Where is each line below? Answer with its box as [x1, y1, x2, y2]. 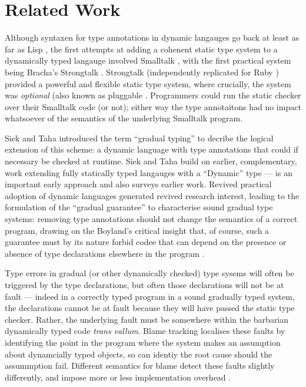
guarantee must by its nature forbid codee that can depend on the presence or [5, 236, 287, 248]
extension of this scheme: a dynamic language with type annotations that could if [5, 143, 298, 156]
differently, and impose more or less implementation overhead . [5, 371, 231, 383]
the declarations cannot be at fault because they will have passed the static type [5, 302, 295, 314]
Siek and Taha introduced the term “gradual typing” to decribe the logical [5, 131, 274, 144]
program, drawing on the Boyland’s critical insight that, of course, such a [5, 224, 270, 236]
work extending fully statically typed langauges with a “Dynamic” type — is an [5, 166, 292, 178]
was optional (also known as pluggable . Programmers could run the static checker [5, 89, 301, 101]
